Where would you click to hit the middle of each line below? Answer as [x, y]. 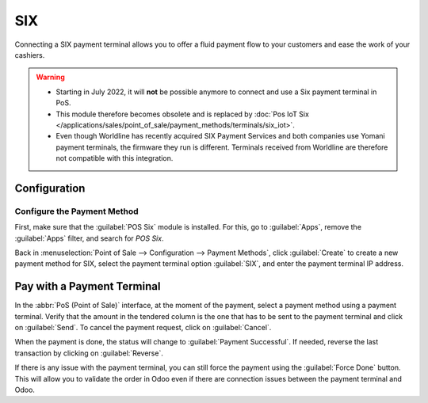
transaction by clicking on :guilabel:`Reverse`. [89, 353]
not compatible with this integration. [115, 158]
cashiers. [30, 55]
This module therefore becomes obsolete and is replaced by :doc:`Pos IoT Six [182, 114]
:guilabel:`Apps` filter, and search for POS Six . [89, 238]
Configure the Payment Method [76, 211]
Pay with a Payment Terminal [88, 286]
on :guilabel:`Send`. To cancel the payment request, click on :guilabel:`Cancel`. [143, 328]
